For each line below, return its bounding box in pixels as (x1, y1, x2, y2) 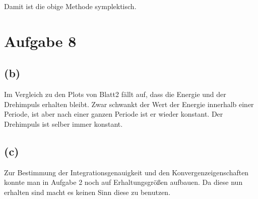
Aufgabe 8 (4, 30, 77, 51)
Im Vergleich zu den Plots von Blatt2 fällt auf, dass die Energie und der (4, 89, 226, 99)
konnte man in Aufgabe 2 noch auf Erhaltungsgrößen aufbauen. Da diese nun (4, 177, 243, 187)
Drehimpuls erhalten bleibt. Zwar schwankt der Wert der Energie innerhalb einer (4, 98, 254, 109)
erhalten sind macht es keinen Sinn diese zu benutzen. (4, 186, 171, 197)
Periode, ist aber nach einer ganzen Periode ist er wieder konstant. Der (4, 109, 223, 119)
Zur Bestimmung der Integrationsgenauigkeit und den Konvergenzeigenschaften (4, 167, 249, 177)
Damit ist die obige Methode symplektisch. (4, 1, 137, 11)
